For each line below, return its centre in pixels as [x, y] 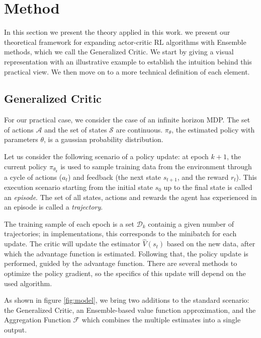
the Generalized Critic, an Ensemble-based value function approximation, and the [130, 310]
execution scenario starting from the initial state [78, 187]
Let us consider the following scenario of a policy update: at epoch [106, 156]
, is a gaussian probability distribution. [104, 139]
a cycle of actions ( [33, 177]
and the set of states [76, 129]
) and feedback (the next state [114, 177]
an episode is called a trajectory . [54, 207]
